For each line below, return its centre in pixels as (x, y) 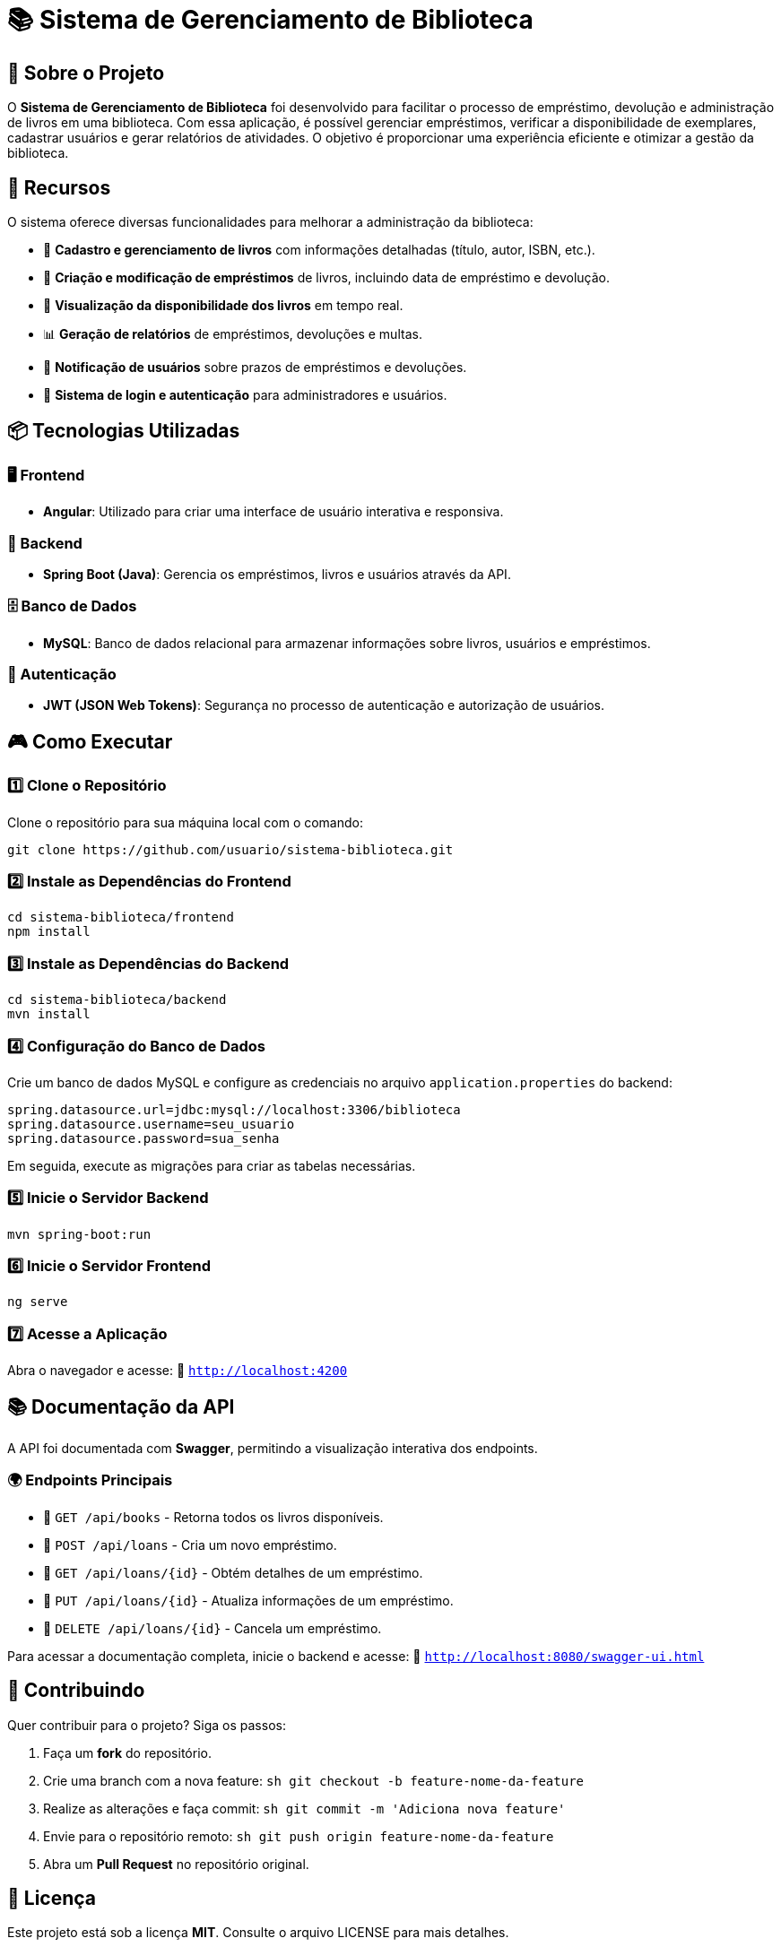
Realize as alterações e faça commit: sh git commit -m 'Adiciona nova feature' (304, 1808)
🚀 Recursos (59, 187)
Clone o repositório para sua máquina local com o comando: (185, 822)
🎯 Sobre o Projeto (86, 73)
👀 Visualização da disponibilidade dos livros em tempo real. (223, 306)
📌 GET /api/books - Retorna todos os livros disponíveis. (213, 1517)
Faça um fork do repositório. (127, 1752)
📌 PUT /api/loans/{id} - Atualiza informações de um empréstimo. (248, 1600)
